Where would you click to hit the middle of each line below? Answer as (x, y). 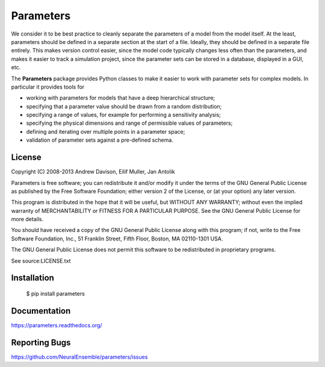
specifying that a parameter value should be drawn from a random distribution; (124, 106)
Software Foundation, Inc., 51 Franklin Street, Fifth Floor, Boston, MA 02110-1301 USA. (117, 239)
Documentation (41, 311)
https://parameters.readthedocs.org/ (57, 325)
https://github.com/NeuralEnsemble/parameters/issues (79, 357)
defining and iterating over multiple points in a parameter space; (106, 131)
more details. (27, 219)
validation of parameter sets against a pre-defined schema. (100, 140)
